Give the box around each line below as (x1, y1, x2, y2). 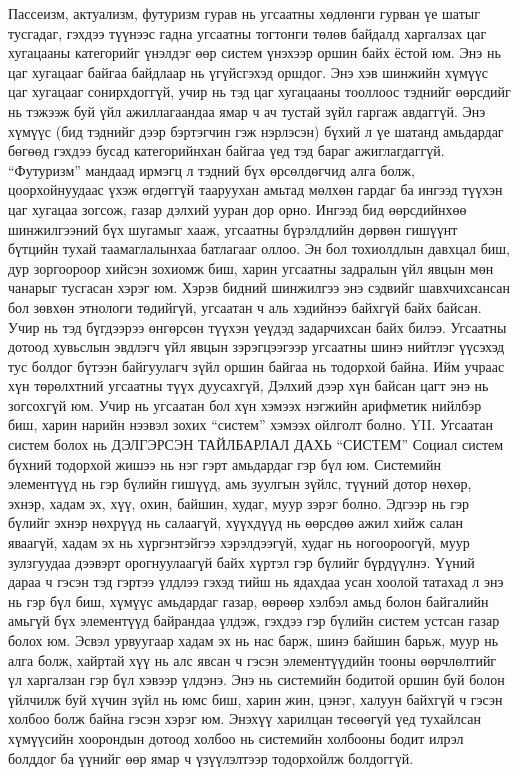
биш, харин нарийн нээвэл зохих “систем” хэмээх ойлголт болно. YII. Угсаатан (8, 414, 493, 435)
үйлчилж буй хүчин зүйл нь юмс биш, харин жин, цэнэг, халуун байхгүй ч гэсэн (8, 688, 503, 709)
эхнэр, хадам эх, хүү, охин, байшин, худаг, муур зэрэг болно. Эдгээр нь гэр (8, 492, 470, 513)
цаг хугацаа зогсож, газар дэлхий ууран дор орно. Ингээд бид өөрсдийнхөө (8, 198, 467, 219)
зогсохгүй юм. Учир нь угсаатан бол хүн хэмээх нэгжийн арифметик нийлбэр (8, 394, 482, 415)
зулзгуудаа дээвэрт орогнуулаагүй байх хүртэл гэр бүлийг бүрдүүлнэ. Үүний (8, 551, 475, 572)
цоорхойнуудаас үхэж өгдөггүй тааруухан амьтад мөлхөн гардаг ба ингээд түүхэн (8, 179, 503, 200)
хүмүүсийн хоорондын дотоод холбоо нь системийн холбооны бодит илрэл (8, 727, 464, 748)
